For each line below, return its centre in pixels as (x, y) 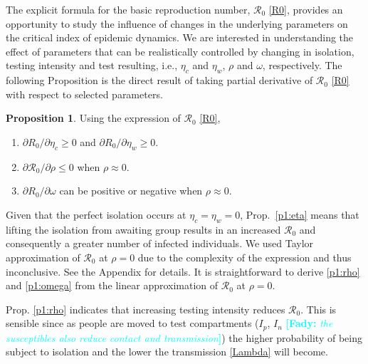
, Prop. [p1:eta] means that (300, 214)
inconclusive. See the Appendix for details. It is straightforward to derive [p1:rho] (183, 271)
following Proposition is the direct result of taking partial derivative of (159, 80)
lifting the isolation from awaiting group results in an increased (143, 229)
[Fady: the (309, 323)
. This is (319, 309)
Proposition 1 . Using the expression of (93, 118)
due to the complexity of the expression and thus (245, 257)
